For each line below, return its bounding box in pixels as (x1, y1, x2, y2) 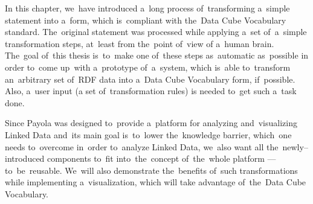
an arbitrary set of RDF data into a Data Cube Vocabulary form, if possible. (5, 72, 295, 85)
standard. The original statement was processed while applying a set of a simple (5, 25, 307, 38)
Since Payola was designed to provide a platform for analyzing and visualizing (5, 116, 297, 129)
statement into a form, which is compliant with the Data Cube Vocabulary (5, 13, 286, 26)
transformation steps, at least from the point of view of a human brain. (5, 37, 274, 49)
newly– (282, 140, 308, 153)
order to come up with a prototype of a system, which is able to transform (5, 60, 291, 73)
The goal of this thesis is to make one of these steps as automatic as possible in (5, 49, 309, 62)
